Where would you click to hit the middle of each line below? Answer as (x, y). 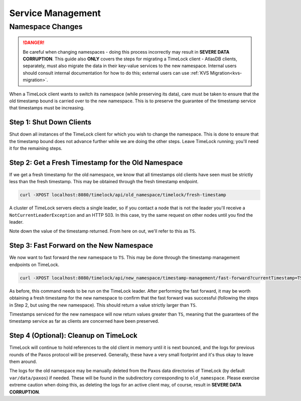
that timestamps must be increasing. (47, 108)
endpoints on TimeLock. (34, 264)
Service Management (55, 13)
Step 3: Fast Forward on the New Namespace (81, 246)
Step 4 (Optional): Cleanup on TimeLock (73, 336)
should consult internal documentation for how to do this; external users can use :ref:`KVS (116, 73)
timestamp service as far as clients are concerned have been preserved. (84, 321)
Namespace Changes (46, 27)
